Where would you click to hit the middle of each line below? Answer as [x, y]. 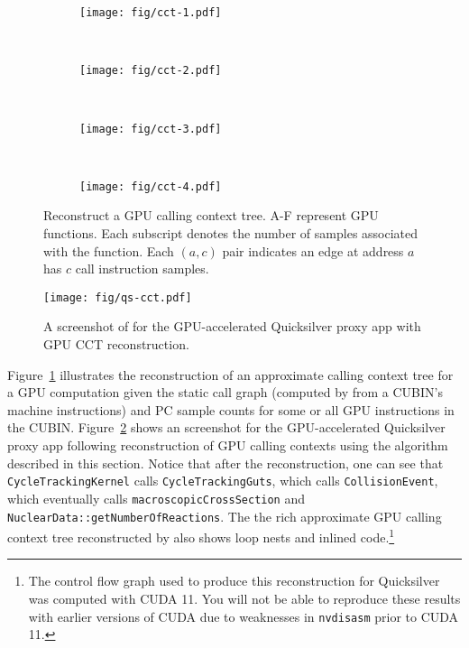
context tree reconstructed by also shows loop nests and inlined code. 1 [201, 536]
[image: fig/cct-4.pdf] [151, 186]
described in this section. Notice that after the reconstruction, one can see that [225, 463]
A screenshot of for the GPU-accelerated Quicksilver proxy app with [232, 326]
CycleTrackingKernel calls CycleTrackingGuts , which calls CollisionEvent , [223, 481]
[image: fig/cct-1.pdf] [151, 13]
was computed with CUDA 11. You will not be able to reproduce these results [244, 598]
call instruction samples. [142, 268]
